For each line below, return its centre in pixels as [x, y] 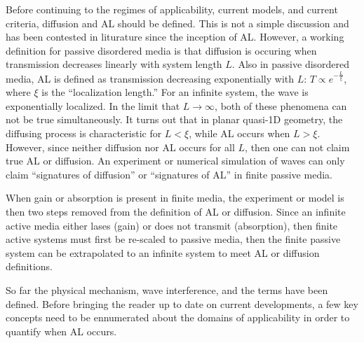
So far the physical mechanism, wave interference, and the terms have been [167, 290]
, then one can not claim [297, 147]
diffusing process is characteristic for [84, 133]
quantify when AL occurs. [61, 331]
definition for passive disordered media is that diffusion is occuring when [161, 50]
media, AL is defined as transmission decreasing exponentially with [150, 78]
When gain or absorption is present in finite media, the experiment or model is [175, 198]
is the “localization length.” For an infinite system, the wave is [175, 92]
